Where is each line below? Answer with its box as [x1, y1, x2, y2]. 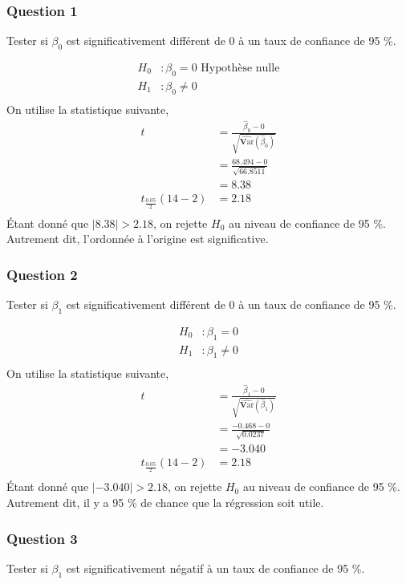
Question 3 [6, 528, 78, 548]
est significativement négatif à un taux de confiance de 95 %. [66, 559, 365, 576]
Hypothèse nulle [201, 63, 280, 75]
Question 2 [6, 264, 78, 284]
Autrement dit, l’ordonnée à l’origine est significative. [6, 230, 269, 247]
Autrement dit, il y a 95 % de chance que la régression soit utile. [6, 494, 324, 511]
